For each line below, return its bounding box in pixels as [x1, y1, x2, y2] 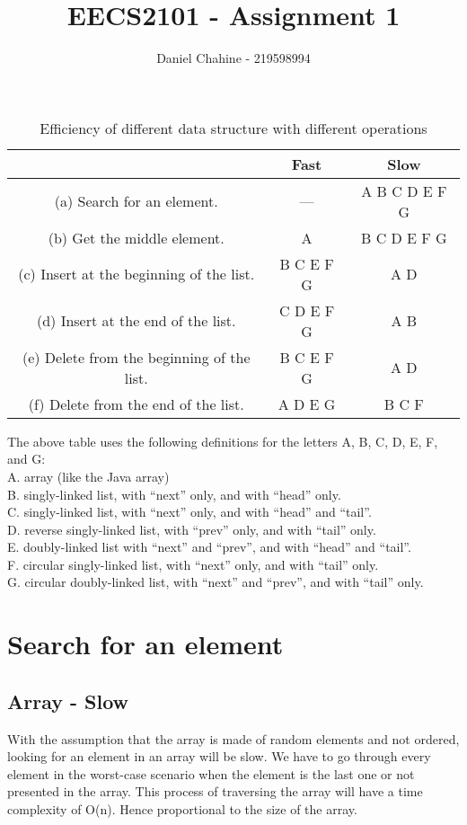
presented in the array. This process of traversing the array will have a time [7, 782, 423, 801]
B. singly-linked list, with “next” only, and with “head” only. [7, 484, 341, 503]
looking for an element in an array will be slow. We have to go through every [7, 747, 431, 766]
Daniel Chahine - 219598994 [156, 49, 311, 67]
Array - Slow [7, 687, 129, 714]
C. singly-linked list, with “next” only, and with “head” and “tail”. [7, 502, 372, 521]
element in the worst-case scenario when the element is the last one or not [7, 764, 415, 783]
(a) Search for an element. [54, 191, 218, 212]
